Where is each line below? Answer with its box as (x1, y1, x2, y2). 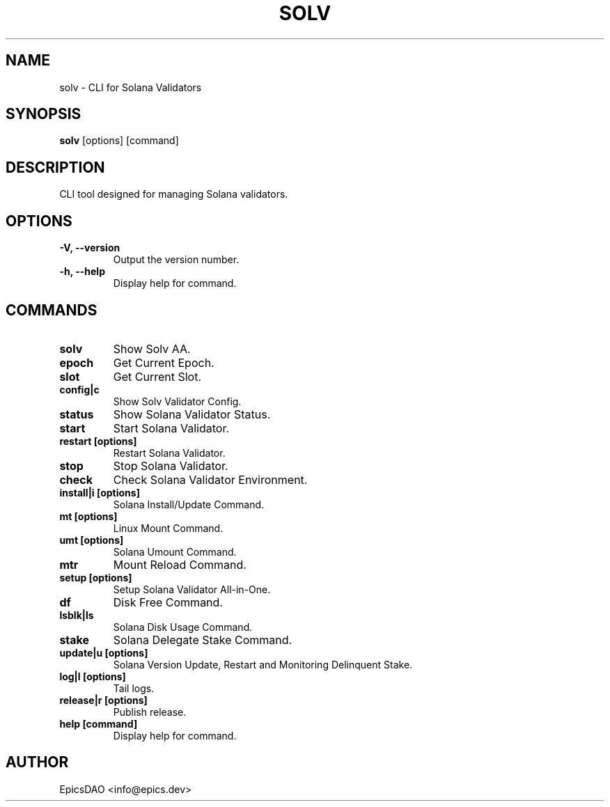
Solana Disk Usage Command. (113, 620, 253, 633)
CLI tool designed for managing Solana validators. (59, 188, 288, 201)
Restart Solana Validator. (113, 446, 226, 459)
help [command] (59, 717, 138, 730)
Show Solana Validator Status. (113, 407, 271, 421)
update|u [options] (59, 646, 148, 659)
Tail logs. (113, 682, 155, 694)
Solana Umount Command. (113, 545, 237, 558)
